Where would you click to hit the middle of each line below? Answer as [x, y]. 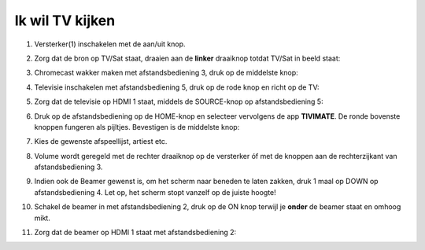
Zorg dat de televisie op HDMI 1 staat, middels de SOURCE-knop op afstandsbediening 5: [179, 101]
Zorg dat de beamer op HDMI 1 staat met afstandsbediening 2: [135, 233]
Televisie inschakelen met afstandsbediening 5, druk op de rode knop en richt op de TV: [177, 87]
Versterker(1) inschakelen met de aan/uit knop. [110, 44]
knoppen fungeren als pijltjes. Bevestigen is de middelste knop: [137, 127]
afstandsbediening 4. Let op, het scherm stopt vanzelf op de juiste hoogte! [155, 192]
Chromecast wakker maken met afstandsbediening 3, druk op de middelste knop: [166, 73]
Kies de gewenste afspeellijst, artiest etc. [101, 142]
